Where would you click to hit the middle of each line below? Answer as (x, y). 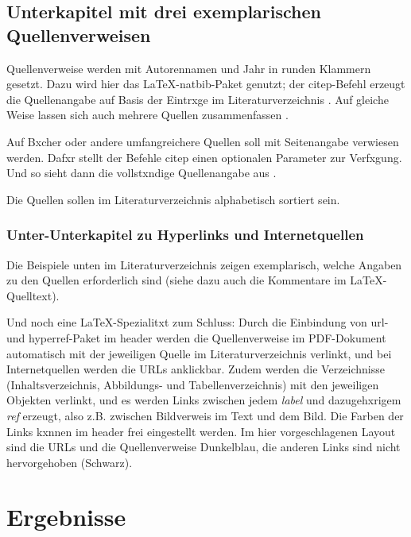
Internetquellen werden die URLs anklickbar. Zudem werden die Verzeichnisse (196, 369)
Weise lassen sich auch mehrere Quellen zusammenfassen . (147, 115)
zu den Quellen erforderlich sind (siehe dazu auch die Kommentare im (176, 280)
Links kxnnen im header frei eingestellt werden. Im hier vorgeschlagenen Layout (201, 431)
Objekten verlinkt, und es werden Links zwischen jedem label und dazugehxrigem (204, 400)
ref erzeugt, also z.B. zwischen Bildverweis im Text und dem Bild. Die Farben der (205, 415)
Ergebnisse (66, 517)
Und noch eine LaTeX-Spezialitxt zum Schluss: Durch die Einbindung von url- (198, 322)
